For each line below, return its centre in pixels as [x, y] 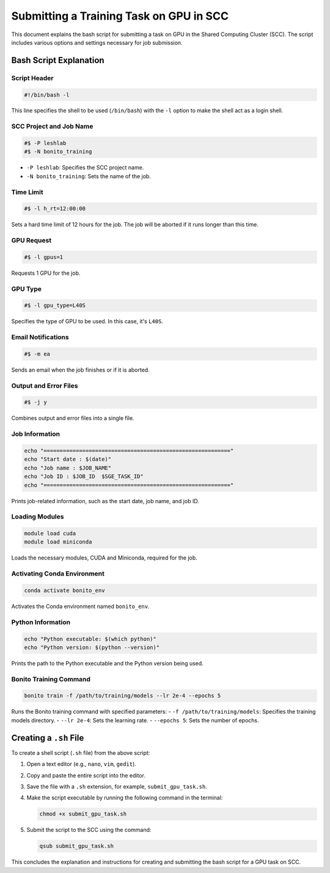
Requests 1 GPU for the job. [46, 273]
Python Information [41, 622]
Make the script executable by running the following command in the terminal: [125, 798]
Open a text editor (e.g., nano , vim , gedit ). [82, 764]
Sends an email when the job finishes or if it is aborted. [80, 370]
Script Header [33, 78]
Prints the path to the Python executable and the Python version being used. [108, 663]
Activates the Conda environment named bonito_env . [80, 606]
